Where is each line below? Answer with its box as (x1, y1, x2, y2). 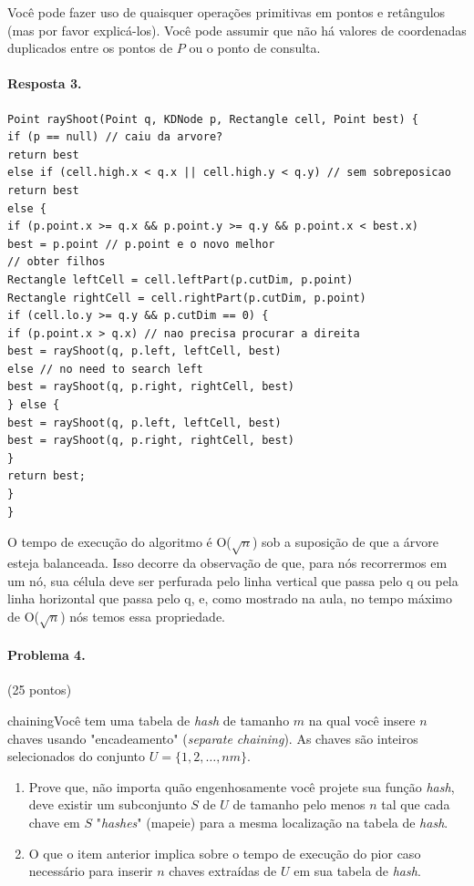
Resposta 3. (7, 74, 82, 93)
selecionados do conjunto (7, 747, 146, 766)
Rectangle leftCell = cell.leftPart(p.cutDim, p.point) (7, 273, 354, 286)
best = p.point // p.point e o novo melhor (7, 237, 275, 251)
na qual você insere (308, 710, 416, 729)
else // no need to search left (7, 362, 203, 376)
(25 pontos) (7, 680, 72, 699)
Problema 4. (7, 645, 86, 664)
